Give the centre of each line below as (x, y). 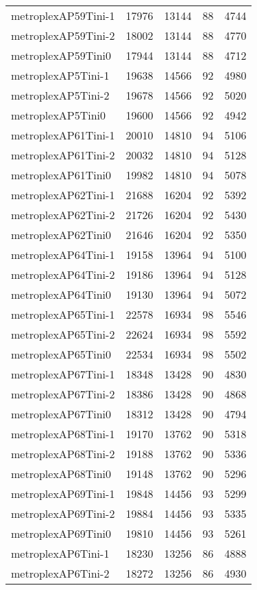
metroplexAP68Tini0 (61, 474)
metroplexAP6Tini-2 (60, 573)
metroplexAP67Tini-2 (63, 394)
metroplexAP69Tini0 (61, 533)
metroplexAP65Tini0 (61, 354)
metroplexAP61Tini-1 (63, 135)
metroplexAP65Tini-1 (63, 314)
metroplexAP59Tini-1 (63, 15)
